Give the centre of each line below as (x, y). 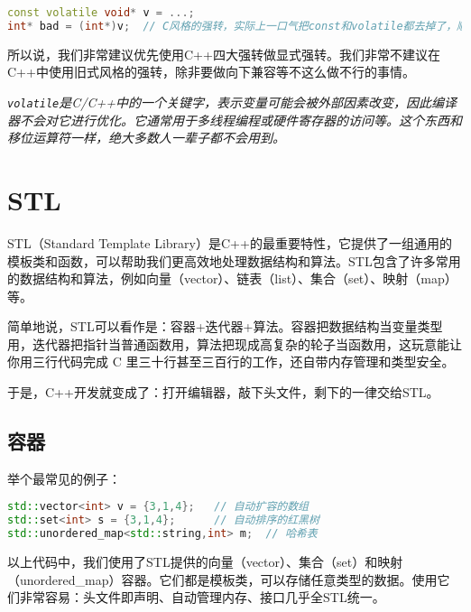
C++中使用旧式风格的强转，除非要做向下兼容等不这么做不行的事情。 (211, 72)
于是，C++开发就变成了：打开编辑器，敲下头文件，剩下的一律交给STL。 (223, 392)
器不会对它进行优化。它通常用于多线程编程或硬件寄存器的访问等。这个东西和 (235, 120)
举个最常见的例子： (64, 478)
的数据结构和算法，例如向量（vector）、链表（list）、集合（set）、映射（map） (232, 278)
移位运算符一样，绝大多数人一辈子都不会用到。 (146, 138)
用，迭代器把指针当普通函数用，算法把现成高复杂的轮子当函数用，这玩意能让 (235, 343)
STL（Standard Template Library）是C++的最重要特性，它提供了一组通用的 (230, 242)
